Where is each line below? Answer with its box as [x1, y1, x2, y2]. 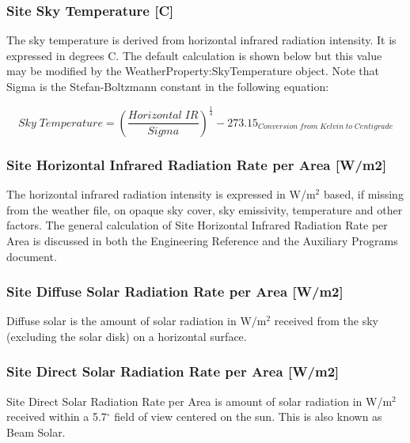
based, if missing [323, 186, 404, 203]
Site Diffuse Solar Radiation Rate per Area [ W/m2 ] [6, 282, 344, 301]
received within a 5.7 [6, 408, 107, 425]
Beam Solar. [6, 423, 66, 440]
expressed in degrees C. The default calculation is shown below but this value [6, 47, 382, 63]
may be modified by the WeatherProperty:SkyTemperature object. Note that [6, 62, 379, 79]
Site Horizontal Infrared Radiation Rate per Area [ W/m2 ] [6, 154, 387, 174]
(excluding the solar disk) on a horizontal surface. [6, 328, 247, 344]
